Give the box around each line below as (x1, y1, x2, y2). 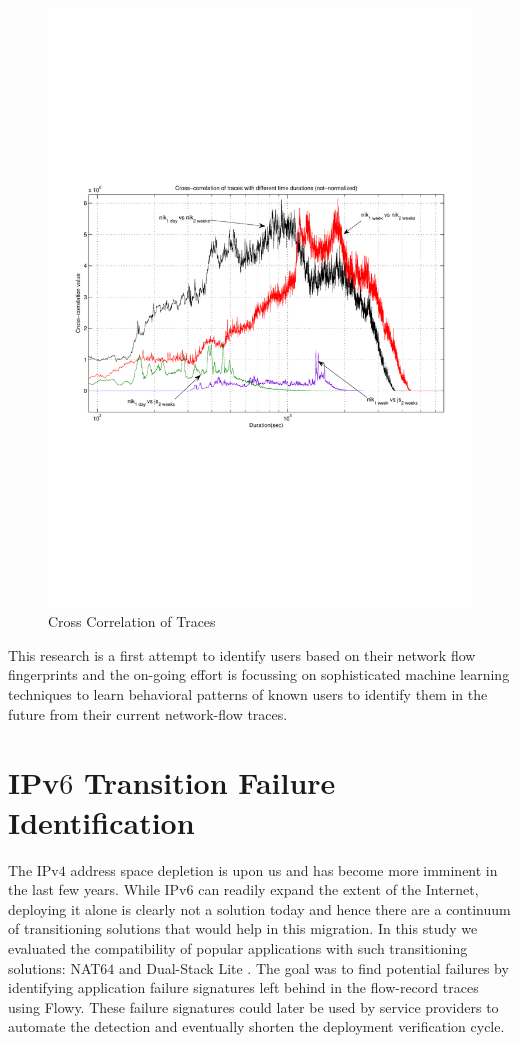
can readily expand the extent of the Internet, (198, 879, 479, 900)
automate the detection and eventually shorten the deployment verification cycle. (8, 1016, 505, 1037)
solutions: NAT (8, 957, 101, 978)
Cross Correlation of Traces (48, 611, 216, 632)
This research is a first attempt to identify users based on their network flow (8, 644, 476, 665)
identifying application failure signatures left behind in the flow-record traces (8, 977, 479, 998)
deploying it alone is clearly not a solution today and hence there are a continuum (8, 898, 511, 919)
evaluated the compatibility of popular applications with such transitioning (8, 937, 468, 958)
